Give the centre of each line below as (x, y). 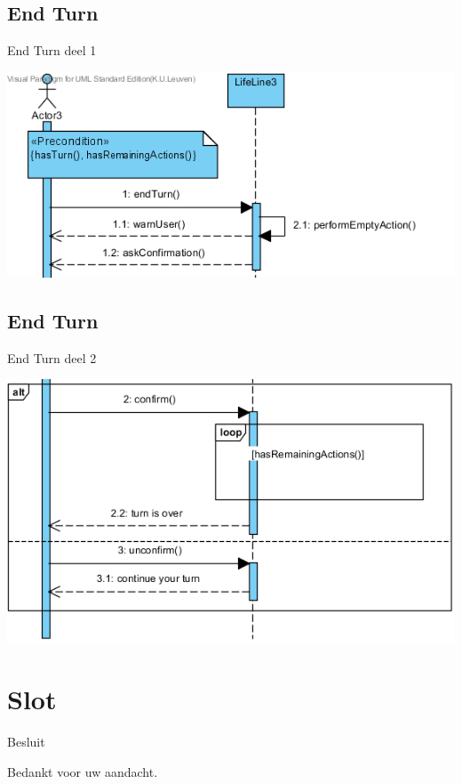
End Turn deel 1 (52, 50)
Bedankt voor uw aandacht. (83, 771)
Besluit (26, 742)
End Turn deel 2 (52, 357)
